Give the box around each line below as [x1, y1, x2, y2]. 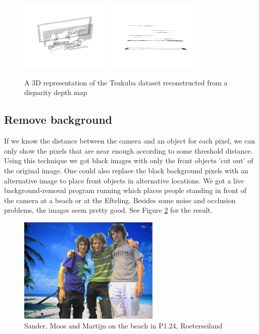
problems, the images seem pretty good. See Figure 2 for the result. [4, 205, 213, 215]
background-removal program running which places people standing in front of [4, 185, 246, 196]
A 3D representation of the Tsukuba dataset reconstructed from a [24, 77, 228, 87]
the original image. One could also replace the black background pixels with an [4, 165, 248, 175]
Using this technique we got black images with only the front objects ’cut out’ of [4, 155, 253, 166]
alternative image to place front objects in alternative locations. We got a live [4, 175, 244, 185]
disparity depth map [24, 87, 87, 98]
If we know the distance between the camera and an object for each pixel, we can [4, 135, 255, 146]
